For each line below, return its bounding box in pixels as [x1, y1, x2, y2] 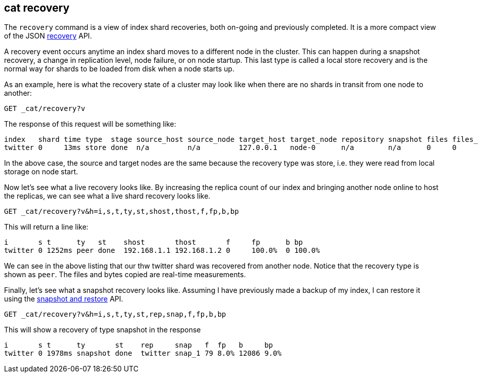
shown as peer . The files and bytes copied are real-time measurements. [4, 270, 246, 279]
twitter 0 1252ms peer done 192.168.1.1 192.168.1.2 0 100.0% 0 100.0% [4, 246, 320, 255]
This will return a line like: [4, 222, 89, 232]
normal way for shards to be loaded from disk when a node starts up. [4, 64, 234, 73]
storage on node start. [4, 167, 78, 176]
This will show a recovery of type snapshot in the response [4, 325, 201, 334]
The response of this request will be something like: [4, 120, 176, 129]
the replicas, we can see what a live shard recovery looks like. [4, 192, 211, 201]
